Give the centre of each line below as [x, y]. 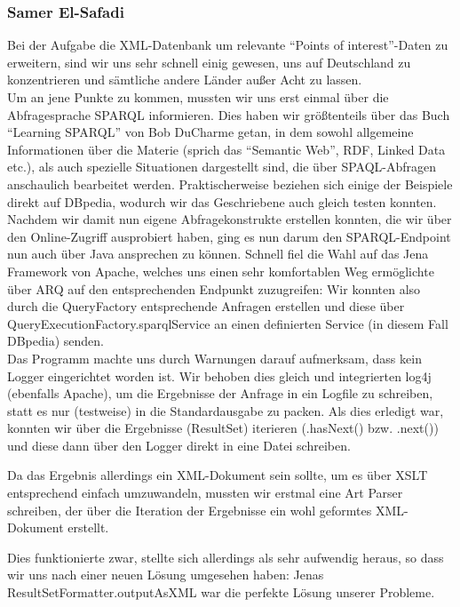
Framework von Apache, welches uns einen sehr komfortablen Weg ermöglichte [221, 271]
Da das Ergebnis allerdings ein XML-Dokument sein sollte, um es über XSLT [218, 475]
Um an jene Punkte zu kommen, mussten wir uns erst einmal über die [198, 97]
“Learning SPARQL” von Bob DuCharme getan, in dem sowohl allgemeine [210, 132]
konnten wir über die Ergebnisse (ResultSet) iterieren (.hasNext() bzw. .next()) [223, 428]
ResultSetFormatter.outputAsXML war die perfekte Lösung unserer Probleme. [221, 592]
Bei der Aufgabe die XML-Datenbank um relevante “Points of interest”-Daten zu [228, 45]
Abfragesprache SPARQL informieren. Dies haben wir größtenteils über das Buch [229, 114]
